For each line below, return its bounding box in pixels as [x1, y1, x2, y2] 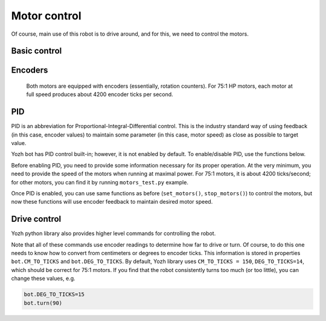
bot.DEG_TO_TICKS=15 [24, 291, 85, 298]
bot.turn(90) [24, 299, 63, 306]
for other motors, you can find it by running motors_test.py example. [11, 178, 188, 186]
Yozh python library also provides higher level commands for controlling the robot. [11, 230, 216, 237]
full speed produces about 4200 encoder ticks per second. [26, 91, 173, 98]
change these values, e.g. [11, 275, 75, 282]
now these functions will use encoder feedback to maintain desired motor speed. [11, 198, 213, 206]
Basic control [11, 46, 62, 56]
